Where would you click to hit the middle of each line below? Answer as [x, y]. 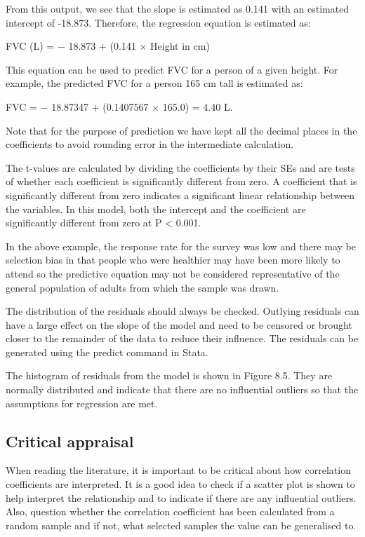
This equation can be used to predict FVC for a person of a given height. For [172, 69]
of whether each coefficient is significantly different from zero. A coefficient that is [181, 181]
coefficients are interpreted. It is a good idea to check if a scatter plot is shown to [180, 484]
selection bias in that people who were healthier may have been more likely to [173, 260]
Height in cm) [180, 46]
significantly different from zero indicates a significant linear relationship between [180, 195]
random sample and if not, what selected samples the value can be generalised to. [181, 525]
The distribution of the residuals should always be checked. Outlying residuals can [182, 311]
